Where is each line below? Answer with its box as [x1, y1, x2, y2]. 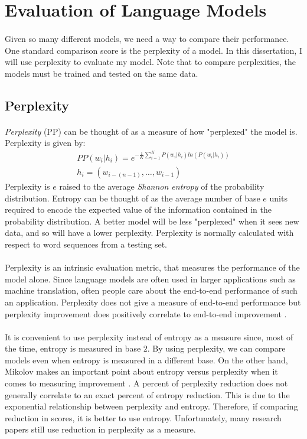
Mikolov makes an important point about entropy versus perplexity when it [5, 365, 278, 378]
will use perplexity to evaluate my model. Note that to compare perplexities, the [5, 56, 296, 68]
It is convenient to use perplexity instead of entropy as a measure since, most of [5, 330, 293, 343]
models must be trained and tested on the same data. [5, 67, 198, 79]
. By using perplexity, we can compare [147, 342, 286, 355]
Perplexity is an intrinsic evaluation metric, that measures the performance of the [5, 261, 300, 274]
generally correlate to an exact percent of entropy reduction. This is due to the [5, 388, 290, 401]
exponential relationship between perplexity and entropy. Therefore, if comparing [5, 400, 298, 412]
